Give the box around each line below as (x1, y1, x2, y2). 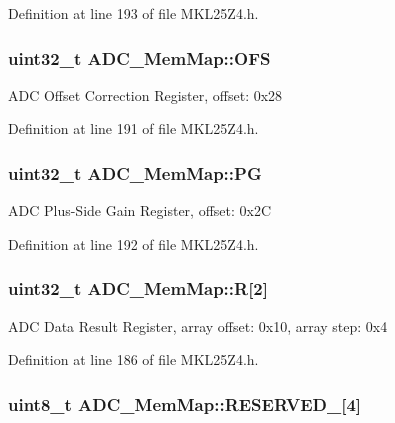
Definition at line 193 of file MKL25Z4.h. (8, 3, 259, 23)
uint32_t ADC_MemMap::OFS (8, 45, 271, 70)
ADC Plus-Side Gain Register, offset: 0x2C (8, 200, 272, 221)
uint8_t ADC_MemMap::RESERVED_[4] (8, 391, 362, 416)
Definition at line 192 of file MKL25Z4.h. (8, 233, 259, 254)
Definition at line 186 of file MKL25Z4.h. (8, 349, 259, 370)
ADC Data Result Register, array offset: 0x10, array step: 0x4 (8, 315, 388, 336)
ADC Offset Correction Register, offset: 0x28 (8, 84, 283, 105)
